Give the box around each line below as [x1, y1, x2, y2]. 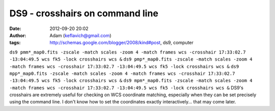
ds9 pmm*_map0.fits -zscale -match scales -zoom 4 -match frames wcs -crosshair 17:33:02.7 [9, 49, 246, 55]
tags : [9, 40, 21, 46]
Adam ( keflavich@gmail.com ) [49, 32, 112, 38]
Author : [9, 32, 26, 38]
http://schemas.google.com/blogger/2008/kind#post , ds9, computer [49, 40, 194, 46]
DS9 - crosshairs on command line [9, 8, 159, 19]
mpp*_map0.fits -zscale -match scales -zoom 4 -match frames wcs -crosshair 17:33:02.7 [9, 70, 235, 76]
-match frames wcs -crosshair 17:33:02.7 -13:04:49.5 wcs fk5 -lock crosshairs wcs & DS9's [9, 85, 244, 91]
